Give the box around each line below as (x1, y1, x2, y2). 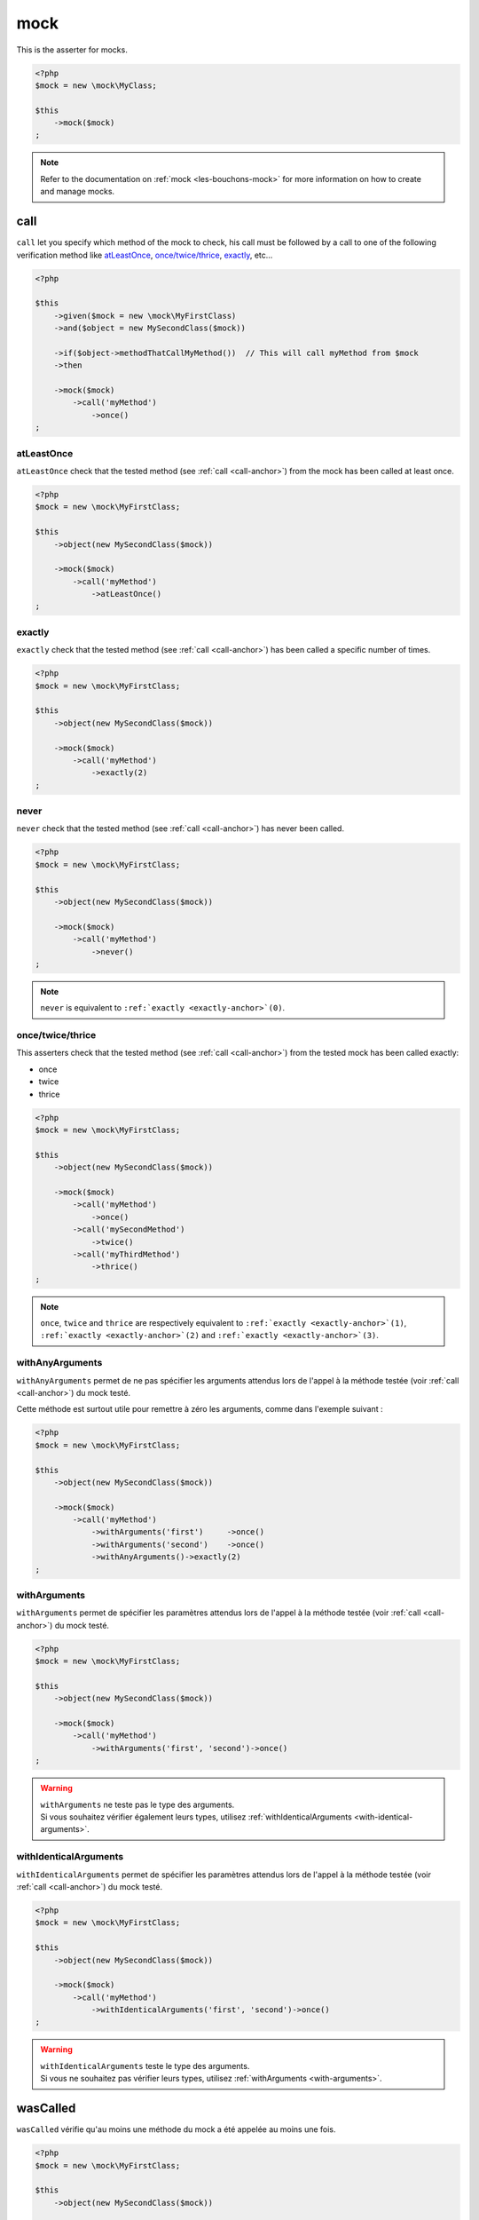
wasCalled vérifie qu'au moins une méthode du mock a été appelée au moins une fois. (16, 2124, 336, 2135)
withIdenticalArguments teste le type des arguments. (40, 2060, 250, 2071)
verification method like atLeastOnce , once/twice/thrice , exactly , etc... (16, 250, 273, 260)
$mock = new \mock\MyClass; (35, 80, 157, 91)
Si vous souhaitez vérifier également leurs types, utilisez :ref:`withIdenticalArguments (40, 1812, 352, 1822)
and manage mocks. (40, 186, 115, 197)
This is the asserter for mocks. (16, 44, 128, 55)
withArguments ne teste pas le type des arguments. (40, 1799, 235, 1810)
